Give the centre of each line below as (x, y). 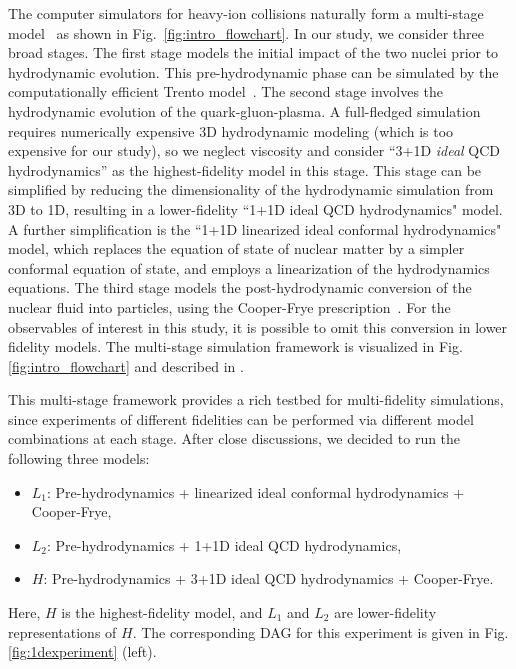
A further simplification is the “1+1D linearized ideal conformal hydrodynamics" (255, 228)
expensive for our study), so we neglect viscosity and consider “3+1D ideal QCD (254, 150)
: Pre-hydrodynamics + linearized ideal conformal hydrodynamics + (256, 491)
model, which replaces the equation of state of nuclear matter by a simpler (236, 248)
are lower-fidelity (385, 612)
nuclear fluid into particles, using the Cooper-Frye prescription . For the (229, 306)
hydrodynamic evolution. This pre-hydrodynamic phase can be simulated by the (253, 71)
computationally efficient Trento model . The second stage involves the (226, 91)
